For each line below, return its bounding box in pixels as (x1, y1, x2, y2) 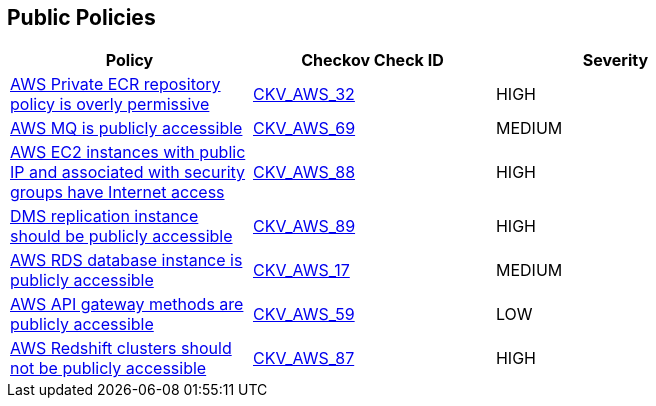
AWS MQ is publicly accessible (10, 118, 243, 139)
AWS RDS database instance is (10, 250, 243, 271)
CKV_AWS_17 (252, 260, 350, 281)
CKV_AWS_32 (252, 84, 355, 105)
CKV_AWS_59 (252, 304, 355, 325)
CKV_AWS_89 (252, 216, 356, 237)
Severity (582, 50, 649, 71)
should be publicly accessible (10, 226, 233, 247)
